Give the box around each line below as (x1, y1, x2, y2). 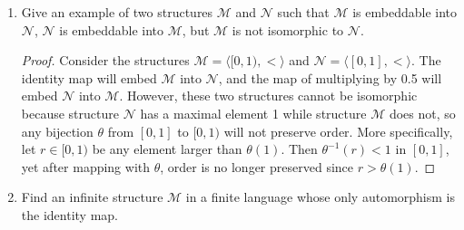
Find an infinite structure (21, 187, 163, 206)
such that (277, 3, 330, 21)
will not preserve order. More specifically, (223, 121, 453, 140)
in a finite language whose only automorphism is (185, 187, 455, 206)
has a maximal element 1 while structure (140, 103, 367, 122)
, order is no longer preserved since (160, 157, 354, 176)
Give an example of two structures (21, 3, 213, 21)
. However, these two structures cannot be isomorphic (119, 86, 418, 105)
